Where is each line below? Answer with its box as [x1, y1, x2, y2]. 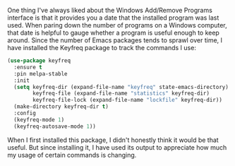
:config [13, 109, 37, 117]
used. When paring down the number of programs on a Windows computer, [7, 21, 227, 29]
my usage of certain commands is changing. [7, 150, 137, 159]
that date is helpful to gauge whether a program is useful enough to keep [7, 28, 220, 37]
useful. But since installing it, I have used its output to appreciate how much [7, 143, 227, 151]
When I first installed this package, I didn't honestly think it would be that [7, 136, 219, 144]
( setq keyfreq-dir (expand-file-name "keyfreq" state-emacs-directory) [13, 83, 229, 90]
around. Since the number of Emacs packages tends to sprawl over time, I [7, 36, 223, 45]
